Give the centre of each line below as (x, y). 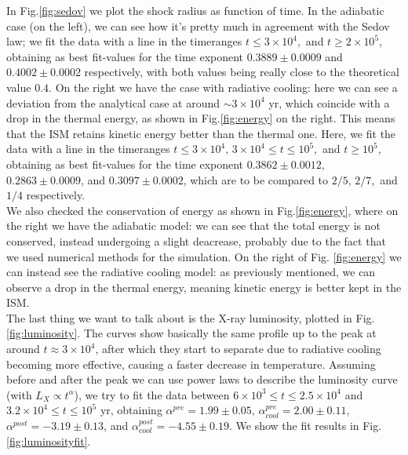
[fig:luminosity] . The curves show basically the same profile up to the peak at (191, 333)
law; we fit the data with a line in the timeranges (124, 41)
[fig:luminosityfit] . (49, 440)
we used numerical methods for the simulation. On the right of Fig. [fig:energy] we (204, 256)
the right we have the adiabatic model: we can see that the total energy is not (193, 226)
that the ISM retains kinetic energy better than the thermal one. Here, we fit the (201, 133)
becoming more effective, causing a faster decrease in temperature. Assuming (191, 364)
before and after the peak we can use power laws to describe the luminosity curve (202, 379)
